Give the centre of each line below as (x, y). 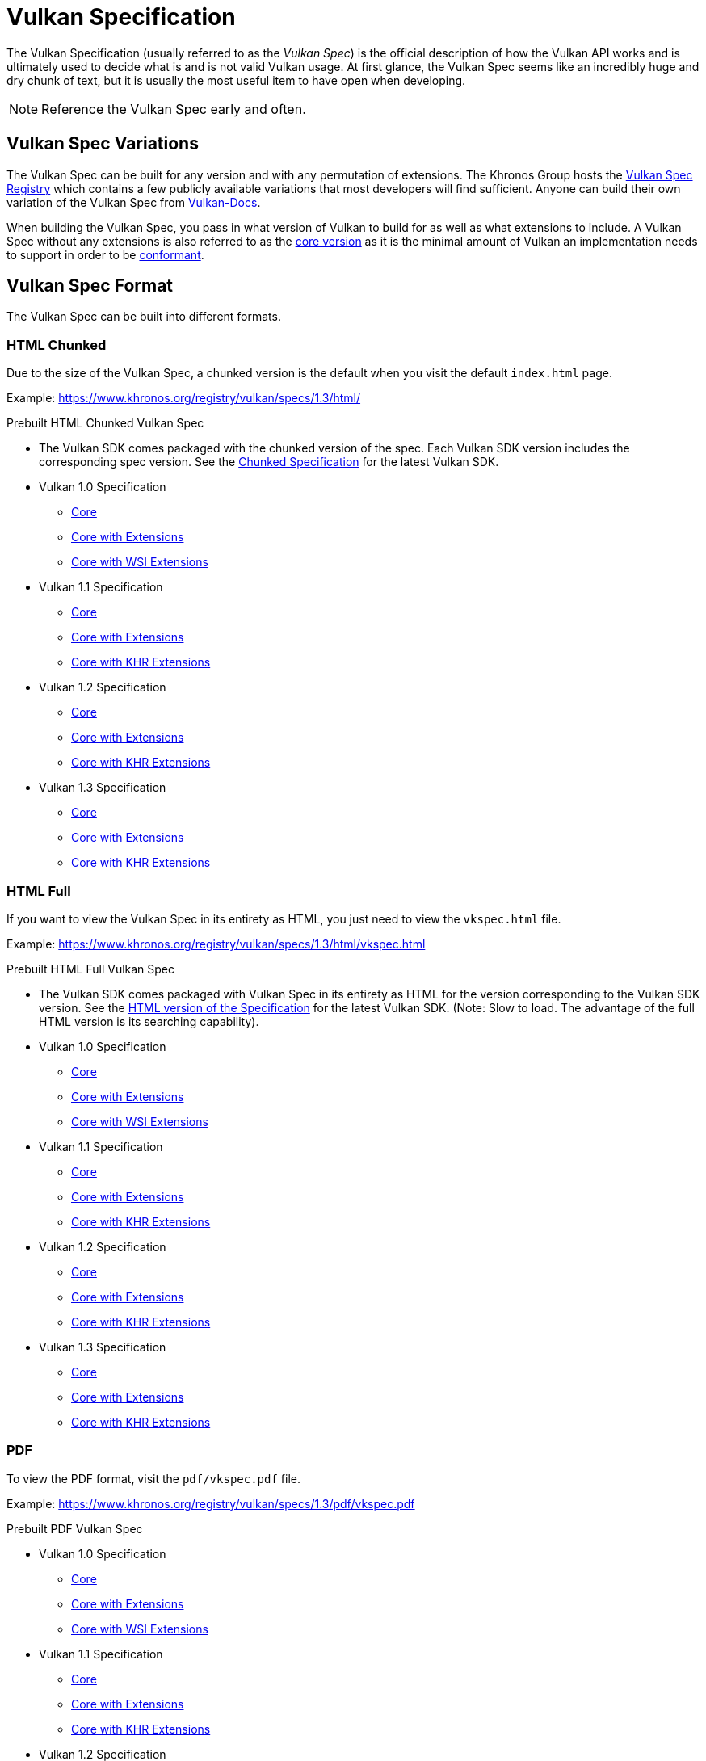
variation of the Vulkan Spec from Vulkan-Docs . (134, 202)
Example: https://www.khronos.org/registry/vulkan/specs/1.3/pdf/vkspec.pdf (211, 1503)
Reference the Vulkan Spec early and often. (174, 109)
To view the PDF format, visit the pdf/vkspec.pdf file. (154, 1478)
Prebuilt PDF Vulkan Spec (75, 1528)
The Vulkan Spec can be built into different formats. (144, 317)
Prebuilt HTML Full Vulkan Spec (91, 969)
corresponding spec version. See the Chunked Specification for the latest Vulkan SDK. (269, 462)
